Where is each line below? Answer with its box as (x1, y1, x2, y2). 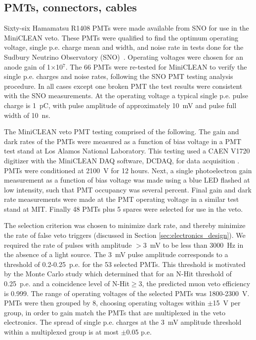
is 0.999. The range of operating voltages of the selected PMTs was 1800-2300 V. (4, 288, 250, 298)
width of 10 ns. (4, 110, 50, 120)
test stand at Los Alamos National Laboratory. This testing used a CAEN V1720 (4, 146, 250, 156)
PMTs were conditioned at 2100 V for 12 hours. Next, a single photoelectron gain (4, 165, 252, 175)
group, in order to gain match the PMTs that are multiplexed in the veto (4, 307, 226, 317)
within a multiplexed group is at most (4, 327, 119, 337)
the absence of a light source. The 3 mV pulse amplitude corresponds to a (4, 249, 228, 260)
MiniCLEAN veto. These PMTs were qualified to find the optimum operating (4, 32, 239, 42)
